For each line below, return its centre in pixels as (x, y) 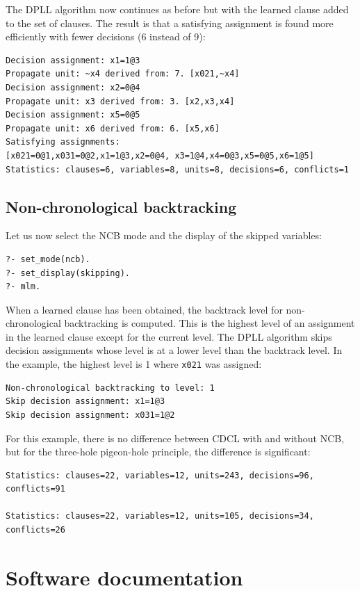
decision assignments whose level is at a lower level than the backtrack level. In (174, 350)
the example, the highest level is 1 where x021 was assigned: (134, 364)
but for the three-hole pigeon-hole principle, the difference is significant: (158, 452)
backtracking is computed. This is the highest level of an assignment (210, 323)
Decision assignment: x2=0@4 (73, 87)
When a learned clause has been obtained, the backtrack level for (144, 309)
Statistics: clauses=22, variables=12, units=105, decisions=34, (160, 516)
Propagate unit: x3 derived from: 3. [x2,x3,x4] (120, 101)
